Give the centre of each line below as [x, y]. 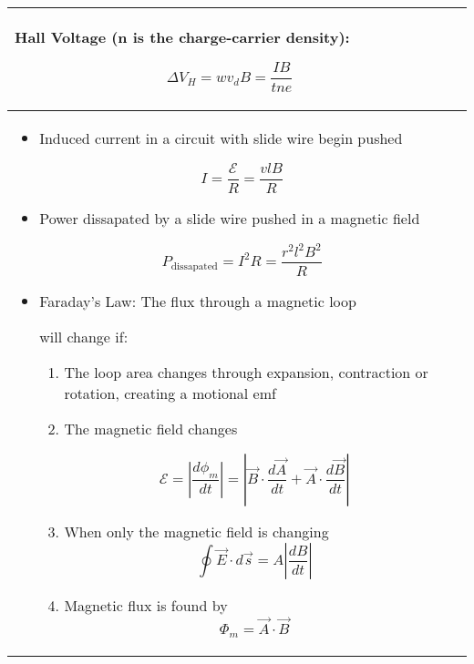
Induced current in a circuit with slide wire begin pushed [221, 138]
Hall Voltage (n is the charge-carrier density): [182, 37]
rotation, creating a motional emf [170, 393]
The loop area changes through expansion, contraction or [246, 373]
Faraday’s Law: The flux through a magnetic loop [198, 301]
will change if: [84, 337]
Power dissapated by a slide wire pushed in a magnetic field [230, 218]
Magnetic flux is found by [146, 606]
